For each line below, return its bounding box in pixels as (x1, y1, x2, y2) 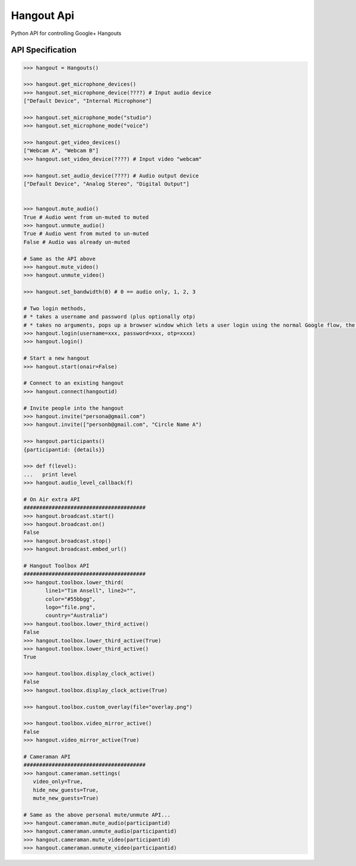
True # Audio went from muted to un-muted (23, 230, 149, 237)
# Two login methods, (23, 305, 87, 311)
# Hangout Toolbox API (23, 562, 90, 569)
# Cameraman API (23, 753, 71, 760)
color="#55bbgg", (45, 596, 96, 602)
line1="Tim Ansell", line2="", (45, 587, 136, 594)
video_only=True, (33, 778, 83, 785)
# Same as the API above (23, 255, 96, 262)
